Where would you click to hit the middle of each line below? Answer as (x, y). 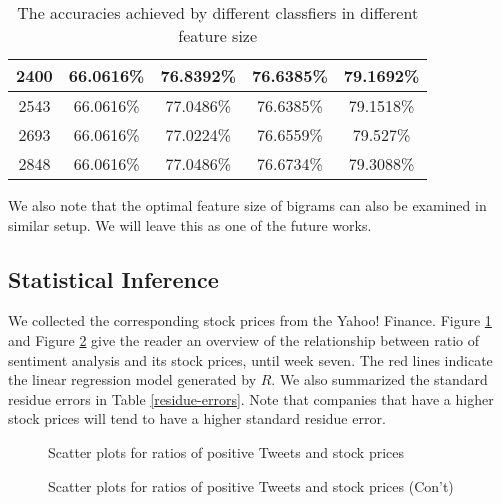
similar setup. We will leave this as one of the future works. (190, 224)
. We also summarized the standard (379, 379)
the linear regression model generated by (132, 379)
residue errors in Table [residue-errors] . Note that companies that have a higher (251, 398)
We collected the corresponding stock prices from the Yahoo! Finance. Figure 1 (250, 320)
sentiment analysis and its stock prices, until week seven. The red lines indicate (250, 359)
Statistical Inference (113, 278)
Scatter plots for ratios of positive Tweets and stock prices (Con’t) (251, 485)
